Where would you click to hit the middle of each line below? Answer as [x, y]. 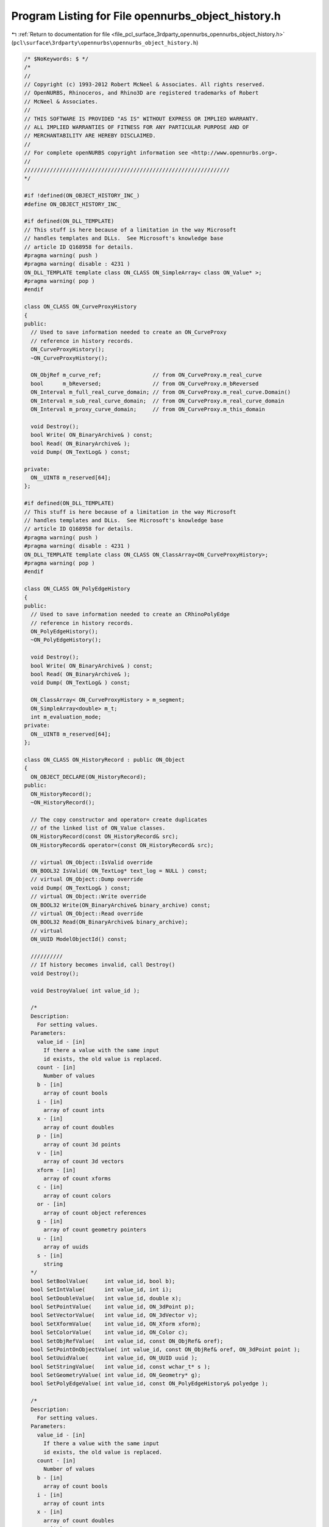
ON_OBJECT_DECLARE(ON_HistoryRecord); [88, 777]
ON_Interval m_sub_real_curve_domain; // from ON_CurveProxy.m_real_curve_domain [157, 401]
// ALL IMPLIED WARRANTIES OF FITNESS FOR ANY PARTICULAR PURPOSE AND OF [136, 127]
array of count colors [77, 1195]
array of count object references [95, 1213]
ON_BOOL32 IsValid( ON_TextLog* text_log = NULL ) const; [119, 871]
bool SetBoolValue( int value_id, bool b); [103, 1281]
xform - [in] [56, 1170]
